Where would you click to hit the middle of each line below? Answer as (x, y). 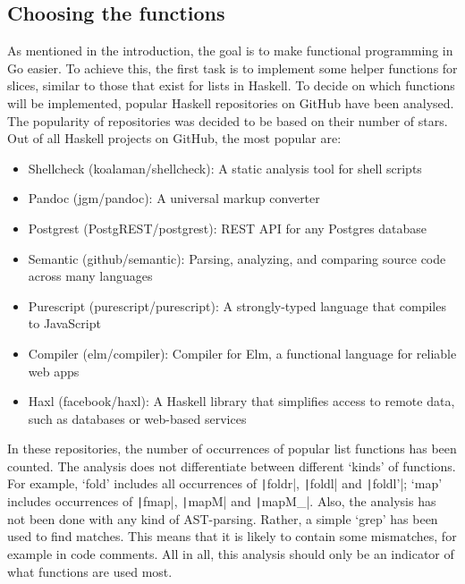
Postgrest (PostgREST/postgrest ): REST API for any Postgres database (228, 228)
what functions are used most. (90, 571)
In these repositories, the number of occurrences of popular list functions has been (232, 449)
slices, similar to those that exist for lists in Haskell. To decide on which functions (231, 85)
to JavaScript (64, 323)
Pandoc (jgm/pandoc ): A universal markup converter (174, 198)
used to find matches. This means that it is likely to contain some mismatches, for (232, 536)
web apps (54, 371)
